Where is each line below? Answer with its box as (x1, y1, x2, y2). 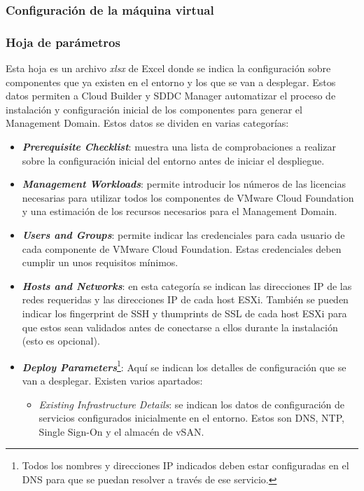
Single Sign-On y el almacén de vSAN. (38, 424, 204, 438)
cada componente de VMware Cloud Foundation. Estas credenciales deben (22, 241, 342, 256)
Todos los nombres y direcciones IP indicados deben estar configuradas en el (22, 458, 349, 473)
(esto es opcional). (22, 333, 100, 348)
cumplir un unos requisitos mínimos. (22, 255, 178, 270)
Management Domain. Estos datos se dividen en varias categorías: (6, 116, 289, 130)
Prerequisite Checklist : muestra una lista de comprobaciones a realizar (22, 139, 336, 154)
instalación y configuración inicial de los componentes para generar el (6, 102, 302, 116)
